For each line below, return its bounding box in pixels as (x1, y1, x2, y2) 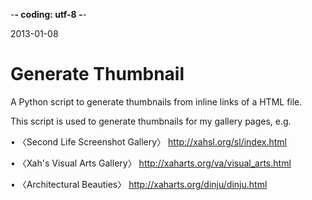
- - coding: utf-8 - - (10, 9, 87, 20)
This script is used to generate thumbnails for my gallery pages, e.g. (10, 115, 292, 127)
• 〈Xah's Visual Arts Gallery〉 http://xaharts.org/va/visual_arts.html (10, 157, 292, 169)
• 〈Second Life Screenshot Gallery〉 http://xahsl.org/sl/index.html (10, 135, 287, 148)
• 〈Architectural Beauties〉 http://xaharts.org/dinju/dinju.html (10, 178, 268, 190)
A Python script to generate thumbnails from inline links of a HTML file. (10, 95, 303, 108)
